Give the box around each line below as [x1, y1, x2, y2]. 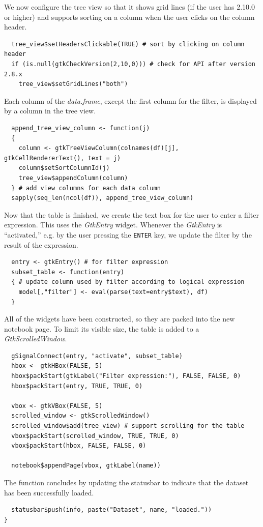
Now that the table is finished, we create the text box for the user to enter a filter [4, 209, 259, 220]
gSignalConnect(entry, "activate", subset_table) [11, 352, 183, 360]
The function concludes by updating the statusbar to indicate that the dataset [4, 477, 249, 487]
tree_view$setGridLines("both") [18, 80, 128, 88]
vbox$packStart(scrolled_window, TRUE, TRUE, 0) [11, 432, 179, 440]
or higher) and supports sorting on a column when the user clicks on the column [4, 11, 255, 22]
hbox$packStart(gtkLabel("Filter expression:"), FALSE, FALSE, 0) [11, 372, 241, 380]
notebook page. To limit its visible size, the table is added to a [4, 323, 199, 334]
